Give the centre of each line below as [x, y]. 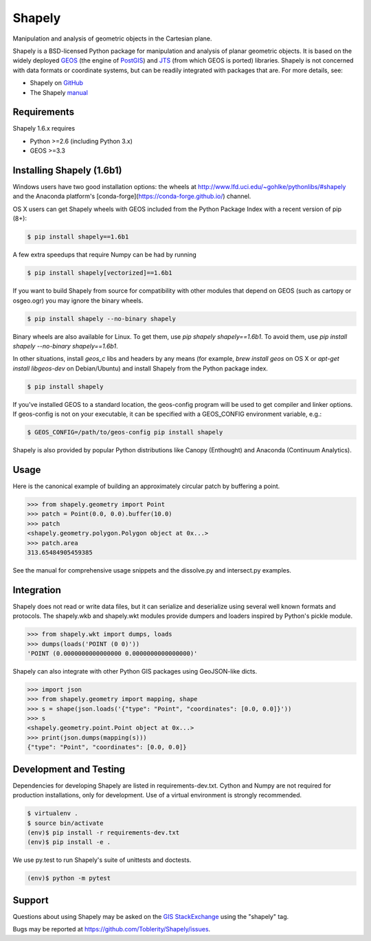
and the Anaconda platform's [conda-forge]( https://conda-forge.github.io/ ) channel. [132, 197]
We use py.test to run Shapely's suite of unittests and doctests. [102, 860]
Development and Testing [69, 769]
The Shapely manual [59, 92]
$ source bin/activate [65, 823]
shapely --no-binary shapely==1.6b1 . [65, 346]
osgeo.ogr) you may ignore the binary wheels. [78, 300]
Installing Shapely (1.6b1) [67, 170]
